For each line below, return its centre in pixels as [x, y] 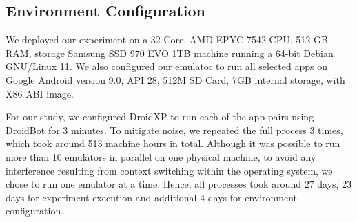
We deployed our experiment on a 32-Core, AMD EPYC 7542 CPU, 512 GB [167, 40]
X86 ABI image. [40, 93]
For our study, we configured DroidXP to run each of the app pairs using [160, 116]
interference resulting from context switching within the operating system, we [169, 170]
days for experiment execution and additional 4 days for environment [152, 197]
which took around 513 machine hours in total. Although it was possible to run [173, 143]
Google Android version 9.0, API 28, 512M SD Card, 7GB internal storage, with [175, 79]
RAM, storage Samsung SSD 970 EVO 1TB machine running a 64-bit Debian [170, 53]
